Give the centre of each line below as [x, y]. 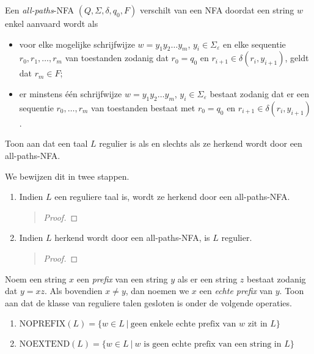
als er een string [207, 278]
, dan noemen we [157, 291]
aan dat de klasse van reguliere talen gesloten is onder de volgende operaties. [148, 302]
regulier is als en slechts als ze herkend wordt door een [201, 143]
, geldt [297, 58]
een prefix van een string [122, 278]
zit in [257, 324]
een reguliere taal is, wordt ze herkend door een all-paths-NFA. [172, 197]
